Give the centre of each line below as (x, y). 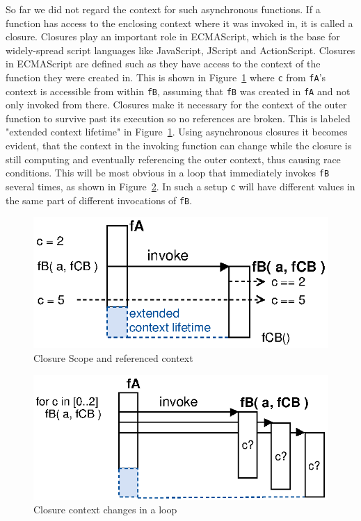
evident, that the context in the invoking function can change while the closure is (179, 146)
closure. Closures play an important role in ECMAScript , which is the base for (173, 36)
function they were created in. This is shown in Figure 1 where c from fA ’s (166, 77)
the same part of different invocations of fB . (99, 200)
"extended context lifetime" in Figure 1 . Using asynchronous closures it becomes (177, 132)
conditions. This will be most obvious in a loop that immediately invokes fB (168, 173)
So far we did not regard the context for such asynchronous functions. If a (163, 9)
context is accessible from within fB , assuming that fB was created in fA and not (178, 91)
